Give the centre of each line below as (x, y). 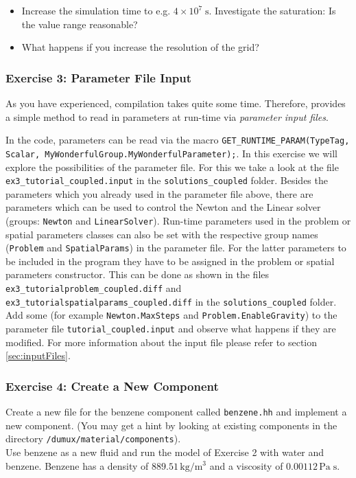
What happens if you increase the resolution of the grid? (140, 47)
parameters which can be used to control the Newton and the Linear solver (163, 207)
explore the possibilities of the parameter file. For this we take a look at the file (172, 167)
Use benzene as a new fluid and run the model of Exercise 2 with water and (165, 452)
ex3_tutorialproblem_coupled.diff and (94, 288)
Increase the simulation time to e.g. (96, 10)
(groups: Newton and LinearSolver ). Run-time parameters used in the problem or (178, 220)
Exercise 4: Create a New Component (112, 386)
